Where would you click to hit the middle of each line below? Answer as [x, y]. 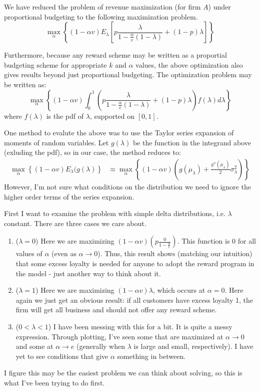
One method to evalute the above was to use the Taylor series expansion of [119, 133]
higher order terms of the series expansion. [69, 196]
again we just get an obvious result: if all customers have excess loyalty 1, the [134, 300]
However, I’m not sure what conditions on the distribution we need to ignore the [127, 186]
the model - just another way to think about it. [88, 273]
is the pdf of [65, 116]
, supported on [112, 116]
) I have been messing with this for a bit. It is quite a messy [140, 326]
